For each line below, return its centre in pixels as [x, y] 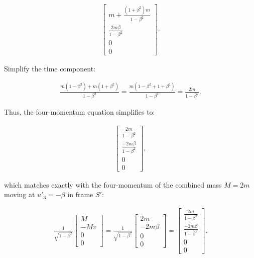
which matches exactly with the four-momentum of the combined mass [113, 184]
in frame [80, 194]
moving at [20, 194]
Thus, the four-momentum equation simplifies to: [80, 112]
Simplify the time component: [50, 68]
